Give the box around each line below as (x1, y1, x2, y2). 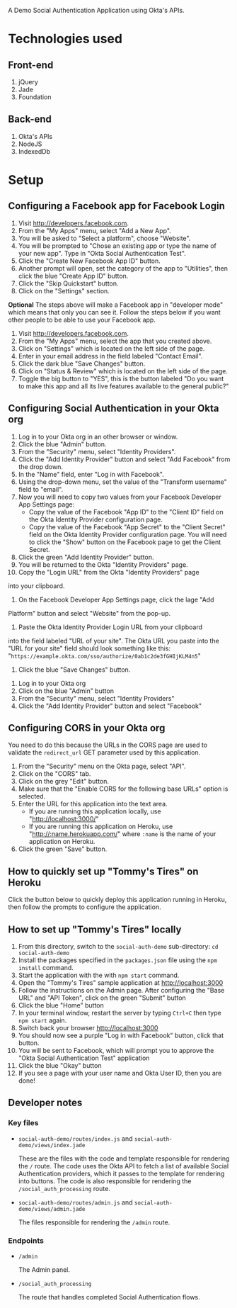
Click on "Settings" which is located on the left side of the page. (18, 344, 205, 353)
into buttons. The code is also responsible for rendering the (18, 1176, 192, 1185)
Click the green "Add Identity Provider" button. (18, 553, 154, 561)
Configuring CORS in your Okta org (8, 722, 166, 734)
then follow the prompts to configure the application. (8, 903, 161, 911)
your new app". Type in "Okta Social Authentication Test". (18, 249, 186, 257)
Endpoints (8, 1236, 45, 1246)
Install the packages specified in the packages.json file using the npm (18, 956, 218, 964)
